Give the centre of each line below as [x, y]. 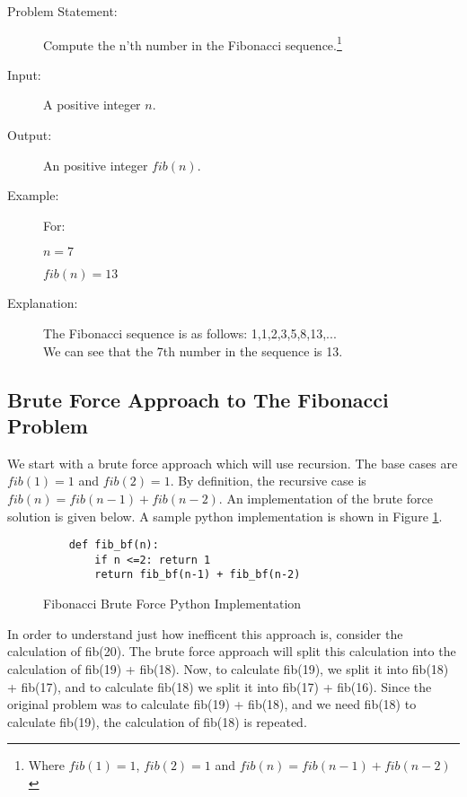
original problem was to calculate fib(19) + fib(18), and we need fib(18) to [212, 704]
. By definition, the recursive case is [268, 481]
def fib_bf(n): [114, 545]
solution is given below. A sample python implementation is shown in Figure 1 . [225, 516]
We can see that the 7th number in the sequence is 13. [193, 350]
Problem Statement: [62, 11]
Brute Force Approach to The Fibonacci [198, 399]
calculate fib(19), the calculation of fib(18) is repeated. [157, 721]
